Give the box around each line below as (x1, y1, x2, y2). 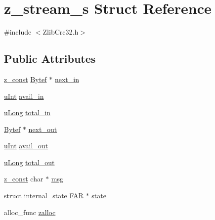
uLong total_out (4, 157, 55, 167)
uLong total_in (4, 107, 50, 118)
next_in (54, 74, 79, 84)
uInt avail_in (4, 90, 44, 101)
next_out (28, 124, 57, 134)
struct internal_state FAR (4, 190, 84, 201)
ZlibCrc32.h (43, 27, 79, 37)
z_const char (4, 174, 43, 184)
